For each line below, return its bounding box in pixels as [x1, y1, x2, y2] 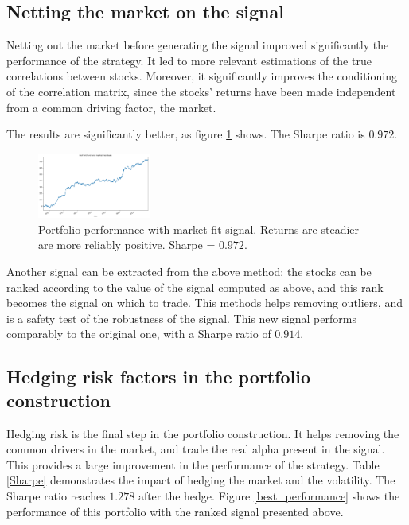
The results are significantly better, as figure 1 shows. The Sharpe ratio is [6, 126, 365, 142]
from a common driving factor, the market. [6, 99, 216, 115]
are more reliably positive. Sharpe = [38, 236, 216, 253]
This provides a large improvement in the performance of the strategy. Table [6, 456, 380, 472]
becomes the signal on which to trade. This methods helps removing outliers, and [6, 294, 403, 311]
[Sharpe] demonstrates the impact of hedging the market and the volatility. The [6, 472, 395, 488]
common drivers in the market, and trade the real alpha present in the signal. [6, 441, 385, 457]
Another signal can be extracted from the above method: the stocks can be [6, 263, 372, 280]
